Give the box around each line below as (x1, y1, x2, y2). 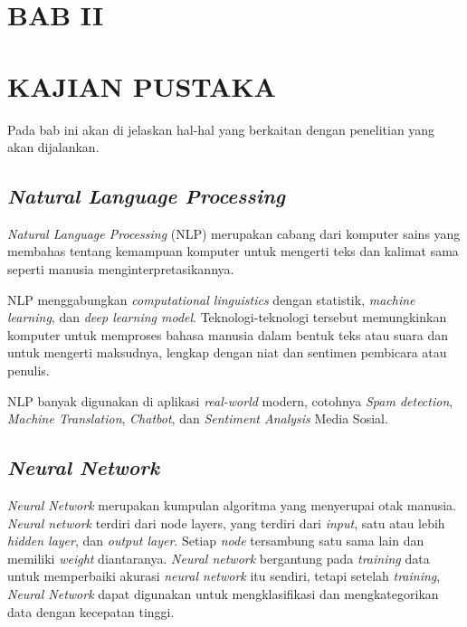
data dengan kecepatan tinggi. (7, 602, 175, 621)
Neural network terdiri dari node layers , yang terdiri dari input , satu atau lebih (7, 513, 445, 532)
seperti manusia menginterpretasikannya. (7, 260, 234, 279)
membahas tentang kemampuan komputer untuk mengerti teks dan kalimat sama (7, 242, 459, 261)
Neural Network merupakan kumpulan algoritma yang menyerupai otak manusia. (7, 496, 456, 515)
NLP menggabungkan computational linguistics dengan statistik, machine (7, 290, 415, 309)
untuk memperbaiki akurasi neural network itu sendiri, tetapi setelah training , (7, 566, 441, 585)
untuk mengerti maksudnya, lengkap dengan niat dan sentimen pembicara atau (7, 343, 447, 362)
